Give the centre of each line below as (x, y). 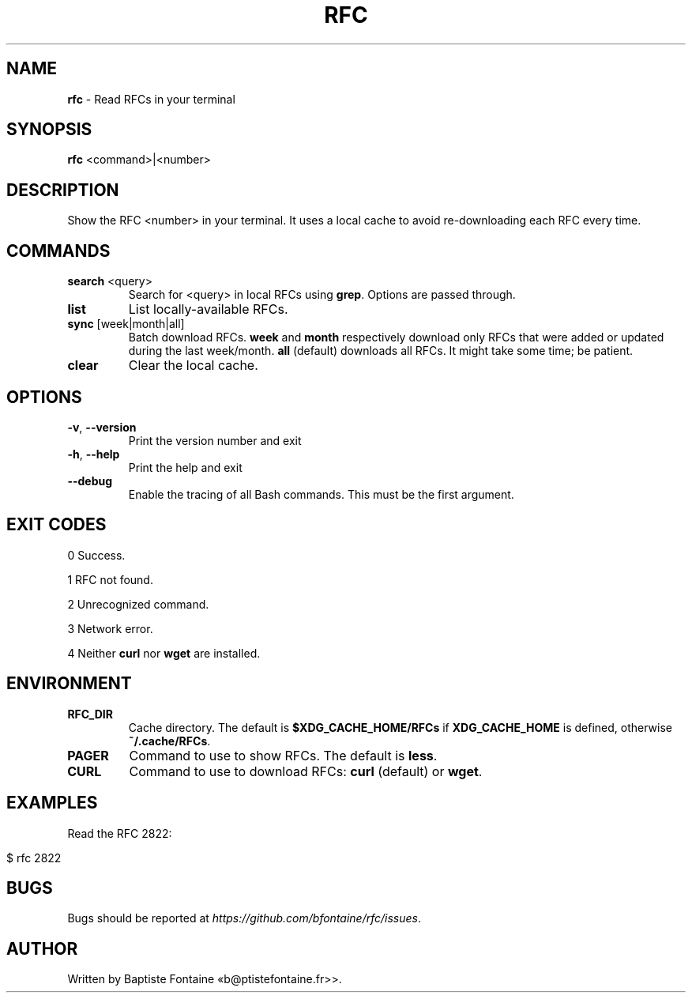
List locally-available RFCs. (208, 309)
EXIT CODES (56, 525)
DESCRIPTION (63, 190)
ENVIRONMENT (69, 684)
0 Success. (96, 555)
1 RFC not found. (110, 579)
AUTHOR (42, 948)
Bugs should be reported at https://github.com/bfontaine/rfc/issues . (244, 918)
